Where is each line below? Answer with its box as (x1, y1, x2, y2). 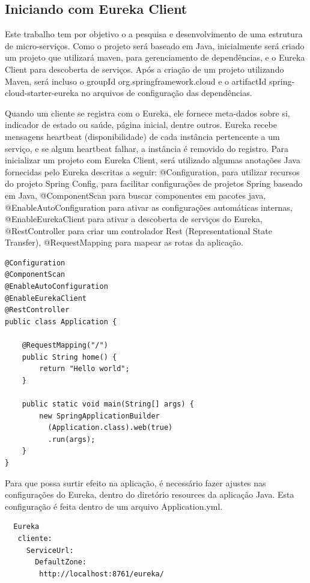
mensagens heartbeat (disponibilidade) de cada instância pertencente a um (5, 130, 280, 142)
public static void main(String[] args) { (22, 400, 194, 409)
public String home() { (22, 352, 117, 361)
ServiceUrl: (26, 546, 74, 555)
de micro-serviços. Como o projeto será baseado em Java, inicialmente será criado (5, 39, 305, 52)
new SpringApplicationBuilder (39, 411, 160, 420)
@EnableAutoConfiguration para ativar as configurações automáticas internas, (5, 201, 293, 213)
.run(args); (47, 435, 96, 444)
